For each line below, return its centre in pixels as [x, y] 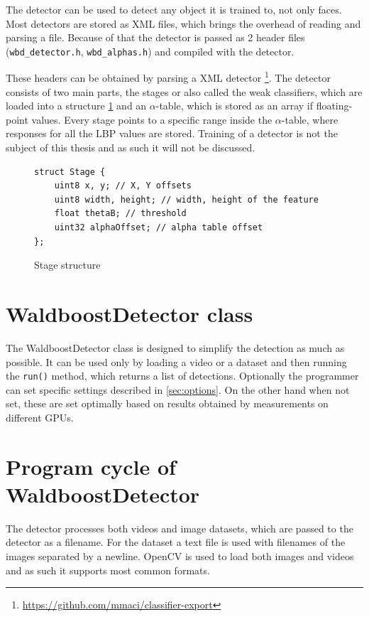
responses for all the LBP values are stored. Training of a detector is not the [172, 133]
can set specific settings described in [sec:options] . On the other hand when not [178, 389]
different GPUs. [40, 417]
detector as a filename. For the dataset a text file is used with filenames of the [176, 542]
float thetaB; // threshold [120, 214]
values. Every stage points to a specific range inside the [152, 119]
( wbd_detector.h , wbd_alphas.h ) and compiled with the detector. [150, 51]
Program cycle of [91, 466]
